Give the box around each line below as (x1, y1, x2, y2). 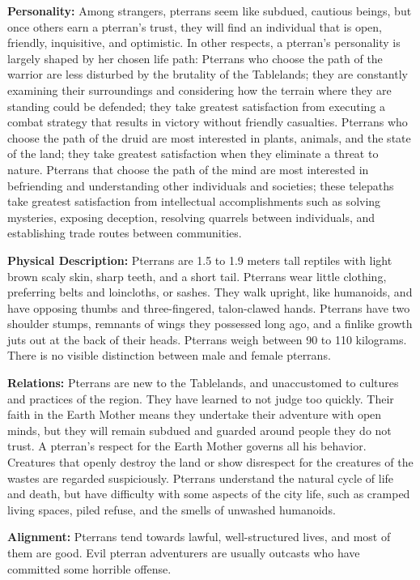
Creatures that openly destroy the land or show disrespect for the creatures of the (7, 454, 414, 471)
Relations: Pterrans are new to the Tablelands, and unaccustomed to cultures (7, 374, 399, 391)
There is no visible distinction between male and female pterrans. (7, 347, 331, 364)
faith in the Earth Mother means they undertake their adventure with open (7, 406, 382, 423)
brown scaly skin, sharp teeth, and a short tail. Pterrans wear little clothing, (7, 267, 387, 284)
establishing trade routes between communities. (7, 224, 242, 241)
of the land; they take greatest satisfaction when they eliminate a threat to (7, 145, 379, 162)
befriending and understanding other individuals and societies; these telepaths (7, 177, 394, 194)
